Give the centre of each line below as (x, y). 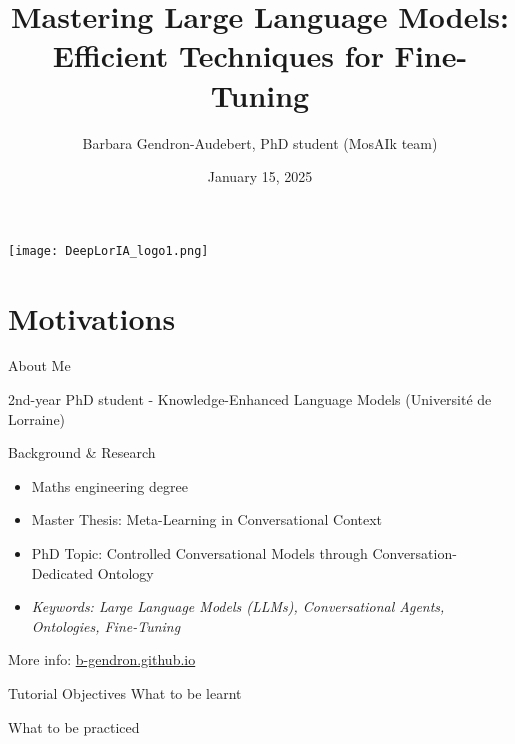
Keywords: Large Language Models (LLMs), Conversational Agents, (238, 606)
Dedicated (62, 572)
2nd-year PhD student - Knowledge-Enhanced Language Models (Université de (250, 399)
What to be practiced (74, 726)
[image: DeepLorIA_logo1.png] (108, 250)
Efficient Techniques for (218, 55)
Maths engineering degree (109, 485)
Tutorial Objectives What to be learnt (125, 693)
